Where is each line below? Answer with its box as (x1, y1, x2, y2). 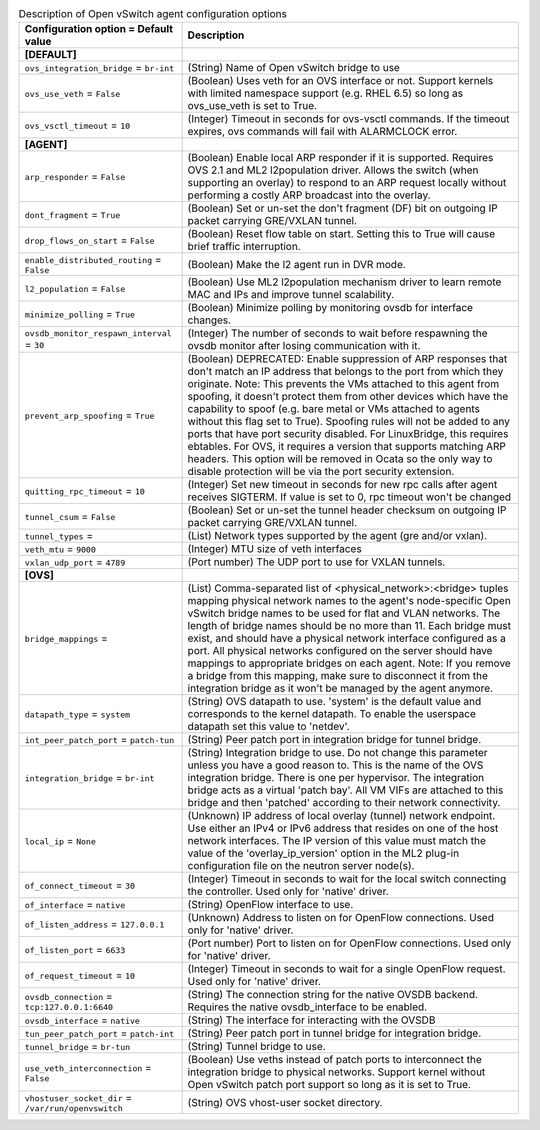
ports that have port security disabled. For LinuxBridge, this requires (187, 427, 509, 441)
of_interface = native (24, 898, 126, 912)
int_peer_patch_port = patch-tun (24, 733, 175, 747)
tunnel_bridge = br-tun (24, 1040, 131, 1054)
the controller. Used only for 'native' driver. (187, 885, 389, 899)
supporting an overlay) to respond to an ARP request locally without (187, 176, 507, 190)
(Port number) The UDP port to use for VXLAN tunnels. (187, 555, 446, 569)
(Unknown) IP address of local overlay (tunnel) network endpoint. (187, 809, 496, 823)
